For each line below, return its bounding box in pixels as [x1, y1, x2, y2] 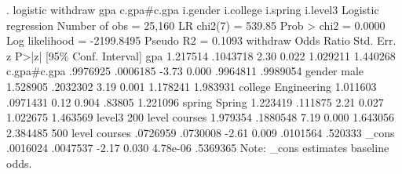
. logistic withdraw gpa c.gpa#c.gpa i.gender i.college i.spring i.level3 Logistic [6, 2, 379, 17]
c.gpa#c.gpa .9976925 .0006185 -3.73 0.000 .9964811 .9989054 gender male [6, 63, 364, 79]
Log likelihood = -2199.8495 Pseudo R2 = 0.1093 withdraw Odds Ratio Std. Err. [6, 32, 397, 49]
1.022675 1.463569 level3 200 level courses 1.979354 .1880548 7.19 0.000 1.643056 [6, 109, 395, 125]
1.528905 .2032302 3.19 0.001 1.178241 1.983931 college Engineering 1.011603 [6, 78, 377, 94]
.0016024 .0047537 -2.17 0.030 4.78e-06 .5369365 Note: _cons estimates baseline [6, 140, 389, 156]
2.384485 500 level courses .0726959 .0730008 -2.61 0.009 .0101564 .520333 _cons [6, 124, 395, 140]
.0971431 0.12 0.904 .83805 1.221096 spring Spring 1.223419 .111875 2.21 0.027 [6, 93, 384, 110]
